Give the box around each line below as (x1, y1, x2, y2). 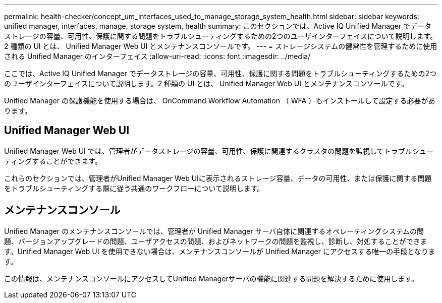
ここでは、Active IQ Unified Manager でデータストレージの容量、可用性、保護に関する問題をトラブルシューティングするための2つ (4, 69, 437, 78)
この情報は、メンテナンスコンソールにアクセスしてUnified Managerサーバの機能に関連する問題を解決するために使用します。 (4, 274, 419, 283)
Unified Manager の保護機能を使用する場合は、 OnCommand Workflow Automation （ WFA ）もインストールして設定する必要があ (4, 96, 435, 105)
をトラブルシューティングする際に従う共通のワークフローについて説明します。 (4, 184, 264, 193)
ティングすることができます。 (4, 156, 102, 165)
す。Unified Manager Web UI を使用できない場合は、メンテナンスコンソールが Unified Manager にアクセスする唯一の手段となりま (4, 247, 435, 256)
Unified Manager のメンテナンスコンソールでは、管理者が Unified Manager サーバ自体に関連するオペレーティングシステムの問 (4, 226, 424, 235)
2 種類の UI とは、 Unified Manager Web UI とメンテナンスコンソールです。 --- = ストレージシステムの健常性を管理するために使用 (4, 42, 437, 50)
